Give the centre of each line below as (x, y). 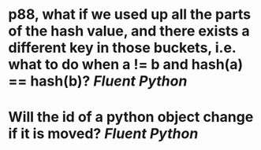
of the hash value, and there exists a (129, 31)
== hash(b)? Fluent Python (98, 81)
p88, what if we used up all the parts (129, 15)
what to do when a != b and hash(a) (125, 65)
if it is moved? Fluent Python (103, 134)
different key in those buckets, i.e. (122, 48)
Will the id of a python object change (131, 117)
